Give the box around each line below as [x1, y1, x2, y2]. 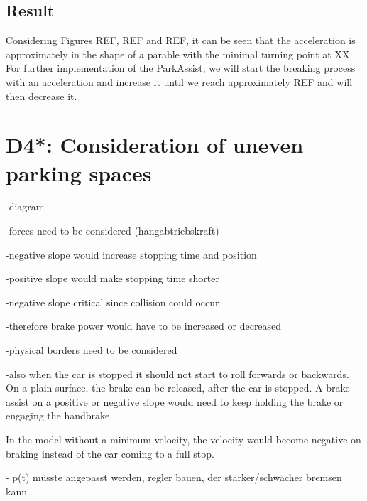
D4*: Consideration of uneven [6, 130, 304, 159]
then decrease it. [6, 88, 77, 103]
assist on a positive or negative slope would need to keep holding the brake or [6, 394, 344, 409]
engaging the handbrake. [6, 408, 113, 423]
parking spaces [6, 158, 152, 187]
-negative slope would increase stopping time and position [6, 247, 257, 262]
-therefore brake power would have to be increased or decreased [6, 318, 282, 333]
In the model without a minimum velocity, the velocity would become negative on [6, 432, 361, 447]
